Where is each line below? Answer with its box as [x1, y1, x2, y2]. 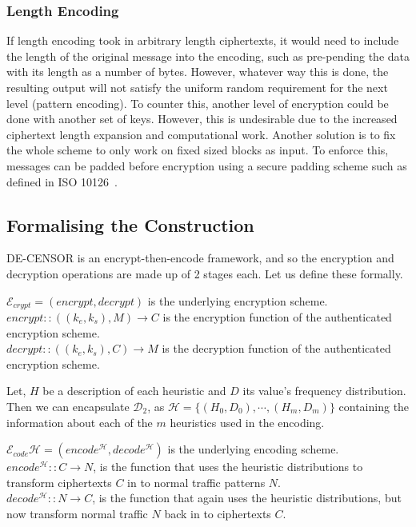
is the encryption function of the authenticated [162, 309, 392, 325]
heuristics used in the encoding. [170, 413, 325, 430]
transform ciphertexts [6, 473, 112, 490]
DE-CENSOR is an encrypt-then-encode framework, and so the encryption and [6, 250, 394, 266]
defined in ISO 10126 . [6, 173, 118, 190]
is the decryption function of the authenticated [162, 340, 391, 357]
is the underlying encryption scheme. [147, 292, 328, 309]
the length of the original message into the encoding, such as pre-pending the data [6, 47, 410, 64]
